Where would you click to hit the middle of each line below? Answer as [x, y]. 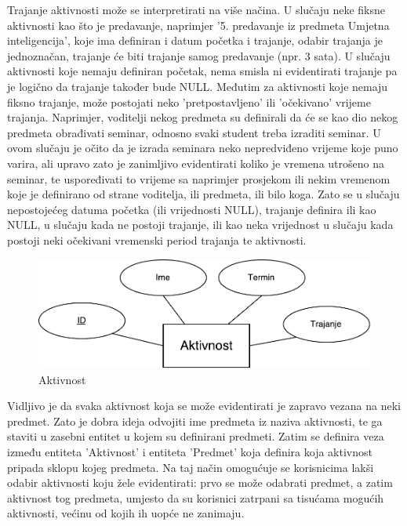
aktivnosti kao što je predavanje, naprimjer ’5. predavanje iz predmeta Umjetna [198, 25]
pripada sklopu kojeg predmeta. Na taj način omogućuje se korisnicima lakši [191, 467]
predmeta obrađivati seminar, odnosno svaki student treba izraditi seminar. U [194, 132]
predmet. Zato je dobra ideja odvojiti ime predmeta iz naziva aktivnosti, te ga [195, 421]
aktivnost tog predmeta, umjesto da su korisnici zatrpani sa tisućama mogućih [196, 497]
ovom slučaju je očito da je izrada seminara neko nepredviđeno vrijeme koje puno [203, 148]
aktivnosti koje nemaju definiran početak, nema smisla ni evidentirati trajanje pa [202, 71]
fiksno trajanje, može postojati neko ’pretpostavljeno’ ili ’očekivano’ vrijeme [189, 102]
